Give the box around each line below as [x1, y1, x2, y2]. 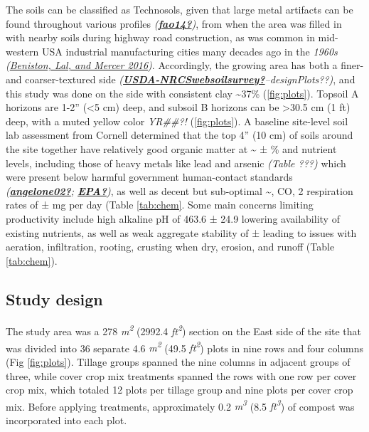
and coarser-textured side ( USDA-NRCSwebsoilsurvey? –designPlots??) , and [6, 71, 355, 86]
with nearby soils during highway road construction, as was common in [6, 30, 315, 45]
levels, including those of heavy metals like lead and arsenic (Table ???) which [6, 155, 346, 170]
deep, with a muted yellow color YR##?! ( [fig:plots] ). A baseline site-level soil [6, 113, 348, 128]
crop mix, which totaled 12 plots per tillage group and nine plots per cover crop [6, 382, 353, 397]
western [6, 43, 39, 58]
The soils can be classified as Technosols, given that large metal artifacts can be [6, 2, 353, 16]
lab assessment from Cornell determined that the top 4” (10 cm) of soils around [6, 127, 353, 142]
